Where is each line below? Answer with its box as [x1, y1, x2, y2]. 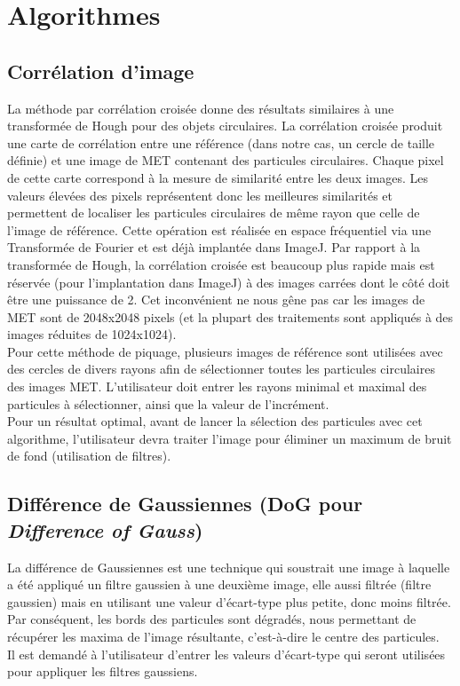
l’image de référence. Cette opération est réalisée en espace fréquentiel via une [7, 220, 432, 239]
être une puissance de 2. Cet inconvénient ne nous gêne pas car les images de [7, 290, 425, 309]
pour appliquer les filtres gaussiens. [7, 662, 198, 681]
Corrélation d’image [7, 57, 194, 84]
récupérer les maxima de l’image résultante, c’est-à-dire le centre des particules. [7, 627, 440, 646]
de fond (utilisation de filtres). [7, 446, 171, 465]
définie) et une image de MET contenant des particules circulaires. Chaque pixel [7, 151, 444, 170]
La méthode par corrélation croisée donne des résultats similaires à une [7, 99, 394, 117]
